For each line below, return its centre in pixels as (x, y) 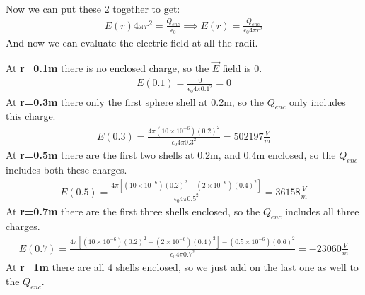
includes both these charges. (66, 170)
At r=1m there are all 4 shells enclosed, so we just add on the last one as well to (182, 267)
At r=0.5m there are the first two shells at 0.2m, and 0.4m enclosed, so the (171, 155)
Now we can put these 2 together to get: (93, 8)
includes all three (322, 211)
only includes (317, 101)
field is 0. (242, 68)
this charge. (31, 116)
